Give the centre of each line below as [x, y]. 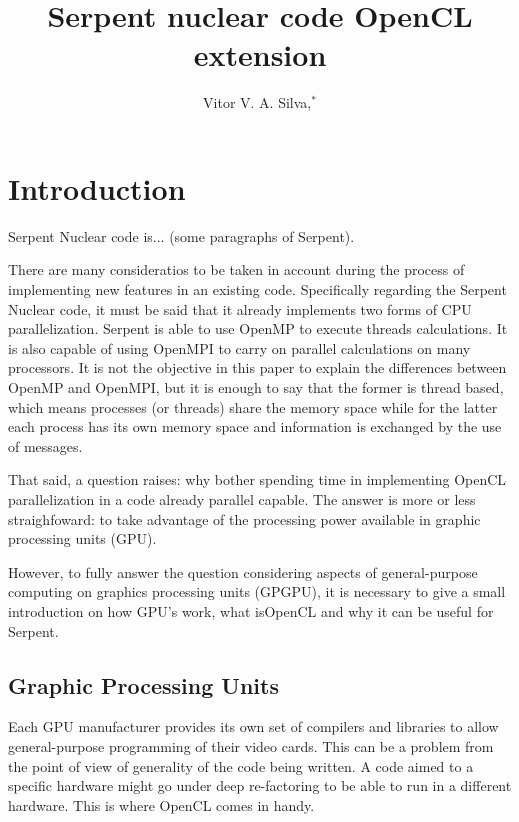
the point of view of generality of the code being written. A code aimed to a [241, 765]
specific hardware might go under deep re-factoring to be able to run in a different [260, 785]
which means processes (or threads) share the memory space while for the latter [253, 406]
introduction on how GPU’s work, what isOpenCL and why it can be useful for [251, 610]
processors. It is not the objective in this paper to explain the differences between [257, 367]
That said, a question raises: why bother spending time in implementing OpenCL [257, 479]
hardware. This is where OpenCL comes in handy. [161, 804]
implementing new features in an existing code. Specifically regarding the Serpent [257, 289]
